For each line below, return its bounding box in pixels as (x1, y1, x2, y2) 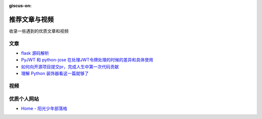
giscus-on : (9, 3, 32, 8)
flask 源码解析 (21, 50, 49, 56)
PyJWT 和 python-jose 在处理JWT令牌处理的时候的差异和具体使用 (21, 57, 154, 63)
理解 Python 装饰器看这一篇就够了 (21, 71, 89, 76)
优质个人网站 (9, 95, 39, 102)
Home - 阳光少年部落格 (21, 105, 67, 111)
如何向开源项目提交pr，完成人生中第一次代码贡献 (21, 63, 119, 70)
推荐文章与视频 (9, 15, 54, 24)
